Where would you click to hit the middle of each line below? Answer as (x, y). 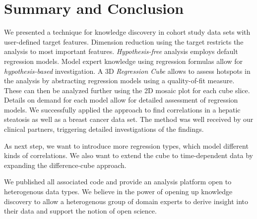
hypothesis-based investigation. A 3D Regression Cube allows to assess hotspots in (127, 71)
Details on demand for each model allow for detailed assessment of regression (121, 100)
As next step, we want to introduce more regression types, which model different (126, 145)
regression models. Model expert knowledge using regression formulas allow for (124, 61)
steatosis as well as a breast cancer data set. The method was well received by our (129, 119)
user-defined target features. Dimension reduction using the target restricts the (124, 41)
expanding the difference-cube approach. (65, 165)
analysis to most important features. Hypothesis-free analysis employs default (121, 51)
